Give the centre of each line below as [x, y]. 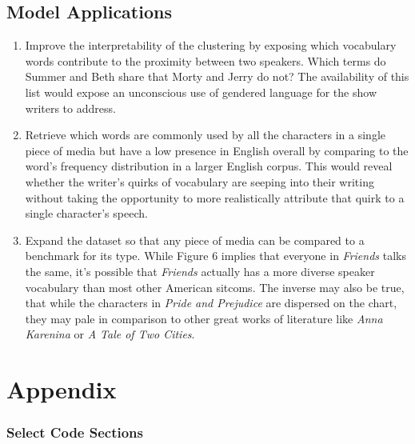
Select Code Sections [75, 432]
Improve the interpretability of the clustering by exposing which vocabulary [211, 45]
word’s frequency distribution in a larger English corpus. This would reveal [209, 166]
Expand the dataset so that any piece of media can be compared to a [195, 240]
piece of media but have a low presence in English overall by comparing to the [217, 150]
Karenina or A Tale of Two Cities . [110, 334]
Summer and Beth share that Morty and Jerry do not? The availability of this [217, 76]
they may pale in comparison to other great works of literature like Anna [204, 318]
